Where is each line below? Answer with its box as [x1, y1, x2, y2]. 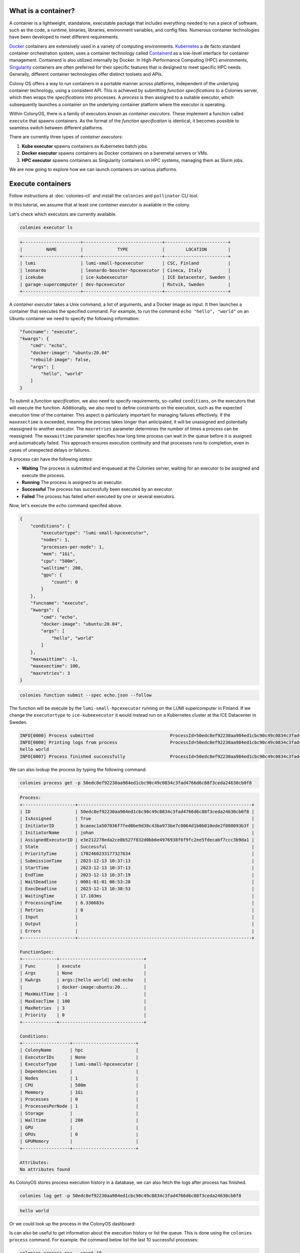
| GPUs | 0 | [19, 1132, 138, 1137]
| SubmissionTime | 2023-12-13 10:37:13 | [19, 858, 254, 864]
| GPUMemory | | [19, 1138, 138, 1144]
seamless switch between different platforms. [9, 124, 103, 130]
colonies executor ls [19, 225, 73, 230]
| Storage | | [19, 1110, 138, 1116]
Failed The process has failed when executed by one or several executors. [21, 493, 175, 499]
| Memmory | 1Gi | [19, 1089, 138, 1095]
